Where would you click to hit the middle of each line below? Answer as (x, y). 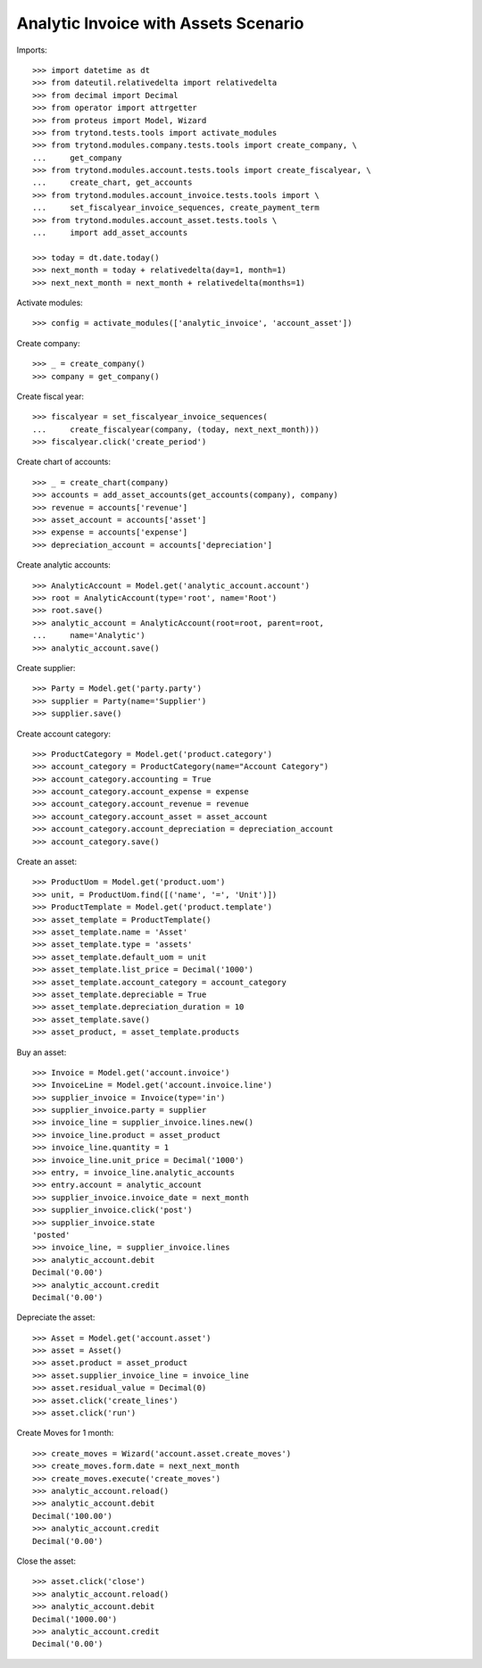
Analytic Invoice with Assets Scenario (160, 23)
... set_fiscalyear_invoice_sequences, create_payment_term (176, 208)
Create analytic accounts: (64, 565)
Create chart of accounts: (64, 462)
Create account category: (64, 734)
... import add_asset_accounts (110, 233)
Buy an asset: (42, 1052)
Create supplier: (46, 668)
